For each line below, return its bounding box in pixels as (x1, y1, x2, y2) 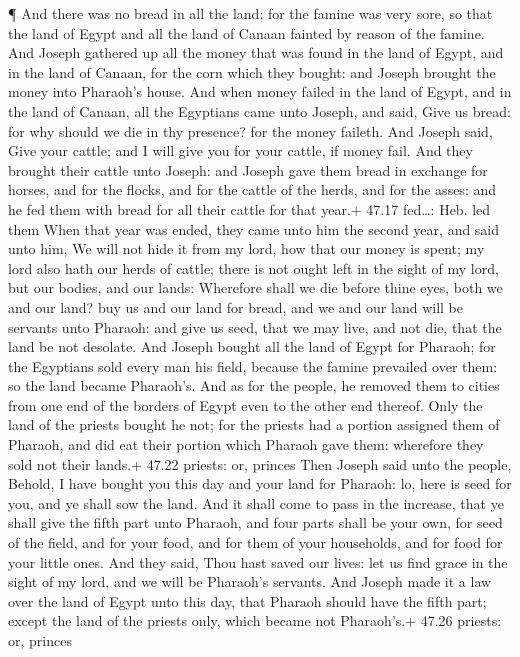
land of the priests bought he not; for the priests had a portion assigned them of (8, 414, 500, 435)
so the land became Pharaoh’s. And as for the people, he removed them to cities (8, 375, 500, 396)
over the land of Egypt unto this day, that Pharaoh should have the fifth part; (8, 590, 487, 611)
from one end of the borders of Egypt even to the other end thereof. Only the (8, 394, 483, 415)
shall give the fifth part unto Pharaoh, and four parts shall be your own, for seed (8, 512, 503, 533)
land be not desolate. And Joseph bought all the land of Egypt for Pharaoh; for (8, 336, 496, 357)
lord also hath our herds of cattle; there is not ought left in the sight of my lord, (8, 257, 499, 278)
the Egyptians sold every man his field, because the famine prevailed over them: (8, 355, 498, 376)
